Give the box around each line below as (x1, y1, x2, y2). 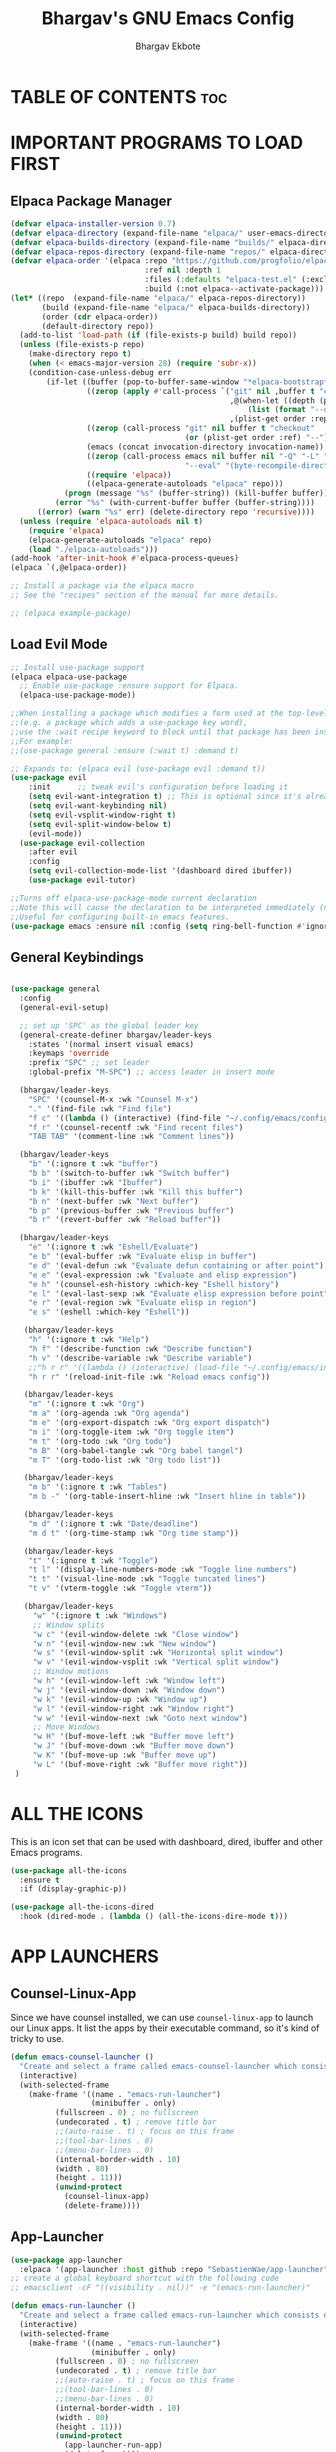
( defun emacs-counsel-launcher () (10, 2052, 155, 2062)
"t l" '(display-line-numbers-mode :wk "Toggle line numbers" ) (28, 1565, 298, 1575)
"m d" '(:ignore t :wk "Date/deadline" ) (28, 1518, 199, 1529)
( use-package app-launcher (10, 2255, 123, 2265)
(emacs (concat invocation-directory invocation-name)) (86, 442, 325, 452)
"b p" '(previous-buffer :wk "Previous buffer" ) (28, 1205, 235, 1216)
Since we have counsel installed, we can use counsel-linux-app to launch (10, 2012, 314, 2023)
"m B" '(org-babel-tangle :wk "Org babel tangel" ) (28, 1445, 244, 1456)
